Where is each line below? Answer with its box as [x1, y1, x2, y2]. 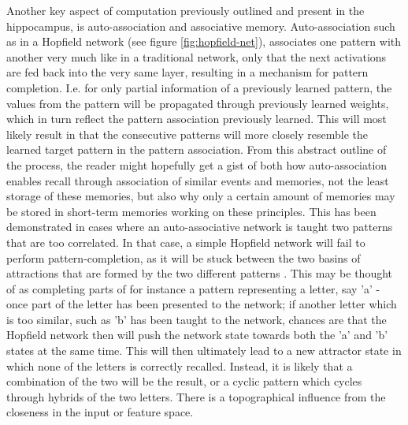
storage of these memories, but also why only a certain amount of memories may [6, 188, 395, 204]
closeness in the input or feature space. [6, 404, 194, 420]
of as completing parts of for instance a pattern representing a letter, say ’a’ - [6, 280, 380, 296]
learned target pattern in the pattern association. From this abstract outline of [6, 141, 387, 158]
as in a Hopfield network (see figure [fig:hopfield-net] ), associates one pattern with [6, 33, 402, 50]
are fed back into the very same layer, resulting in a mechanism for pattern [6, 64, 369, 80]
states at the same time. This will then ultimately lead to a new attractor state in [6, 342, 402, 359]
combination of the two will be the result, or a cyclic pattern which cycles [6, 373, 362, 390]
